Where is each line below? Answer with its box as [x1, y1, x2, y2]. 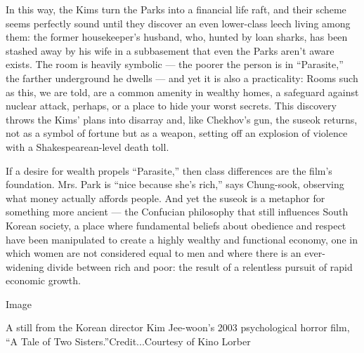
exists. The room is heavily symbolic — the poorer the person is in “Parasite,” [6, 57, 344, 72]
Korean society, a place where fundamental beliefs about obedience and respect [6, 218, 346, 232]
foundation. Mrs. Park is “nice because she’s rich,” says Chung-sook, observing [6, 177, 344, 192]
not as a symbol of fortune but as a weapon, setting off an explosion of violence [6, 126, 348, 140]
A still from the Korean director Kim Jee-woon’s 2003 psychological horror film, [6, 320, 350, 335]
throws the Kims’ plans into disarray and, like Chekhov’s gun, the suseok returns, [6, 112, 358, 126]
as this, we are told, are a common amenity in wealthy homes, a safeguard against [6, 84, 359, 99]
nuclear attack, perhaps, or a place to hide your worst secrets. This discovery [6, 98, 337, 113]
